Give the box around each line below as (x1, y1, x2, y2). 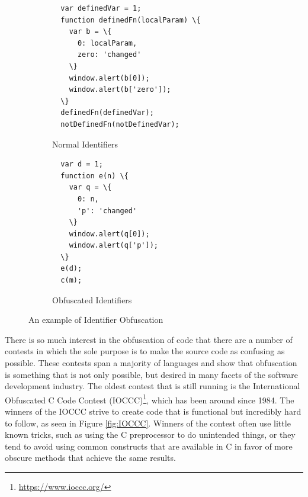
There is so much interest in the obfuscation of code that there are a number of (5, 333, 293, 345)
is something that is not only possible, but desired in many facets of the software (5, 368, 298, 380)
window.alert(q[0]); (69, 229, 150, 238)
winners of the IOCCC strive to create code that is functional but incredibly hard (5, 405, 301, 418)
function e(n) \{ (60, 171, 129, 180)
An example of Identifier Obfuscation (28, 313, 163, 326)
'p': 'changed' (77, 206, 137, 215)
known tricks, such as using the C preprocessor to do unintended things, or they (5, 428, 296, 441)
